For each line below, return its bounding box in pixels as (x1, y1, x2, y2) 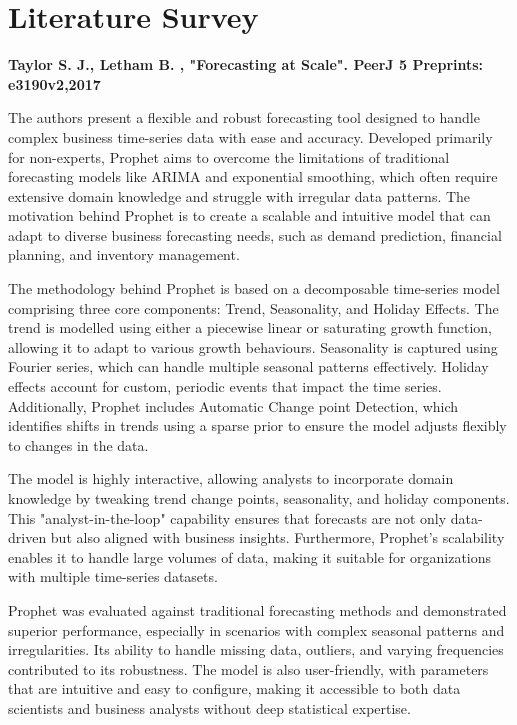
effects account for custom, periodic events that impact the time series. (8, 376, 442, 397)
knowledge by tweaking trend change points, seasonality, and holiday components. (8, 488, 510, 508)
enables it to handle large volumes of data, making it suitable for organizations (8, 546, 492, 567)
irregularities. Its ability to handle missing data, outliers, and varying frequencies (8, 639, 504, 660)
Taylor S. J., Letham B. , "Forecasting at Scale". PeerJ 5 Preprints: (8, 54, 484, 75)
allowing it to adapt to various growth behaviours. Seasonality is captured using (8, 336, 498, 357)
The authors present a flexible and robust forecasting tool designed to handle (8, 107, 480, 128)
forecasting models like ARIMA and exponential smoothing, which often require (8, 166, 498, 187)
